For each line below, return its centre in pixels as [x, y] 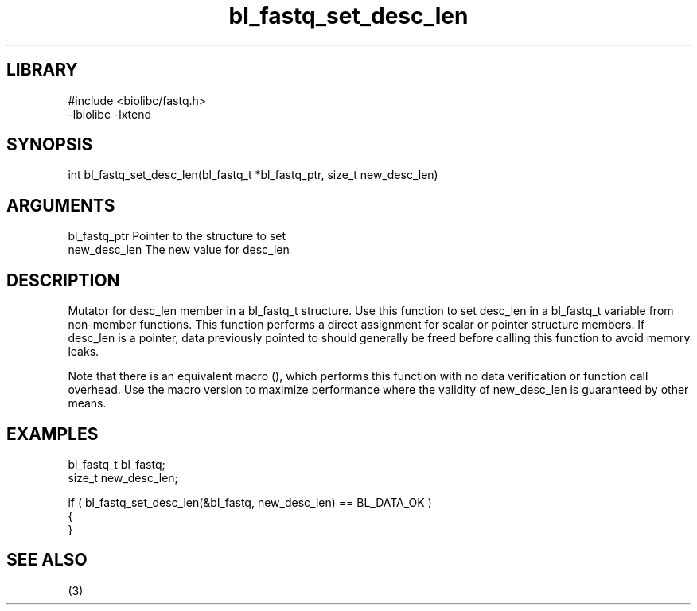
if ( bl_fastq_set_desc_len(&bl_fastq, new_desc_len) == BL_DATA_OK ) [250, 502]
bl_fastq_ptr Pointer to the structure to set [177, 236]
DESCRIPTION [63, 280]
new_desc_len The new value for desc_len [179, 250]
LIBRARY [42, 70]
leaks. [84, 352]
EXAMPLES [53, 434]
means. [87, 403]
